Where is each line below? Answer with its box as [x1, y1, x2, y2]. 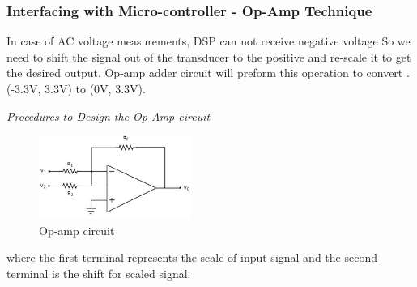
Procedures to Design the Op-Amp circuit [6, 107, 211, 124]
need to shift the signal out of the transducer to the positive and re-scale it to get [6, 48, 411, 65]
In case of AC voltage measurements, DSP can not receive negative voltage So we [6, 32, 411, 49]
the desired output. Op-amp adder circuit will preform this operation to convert [6, 64, 403, 81]
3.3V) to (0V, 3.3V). [45, 80, 146, 96]
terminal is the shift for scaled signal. [6, 264, 191, 281]
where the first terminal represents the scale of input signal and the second [6, 249, 377, 266]
